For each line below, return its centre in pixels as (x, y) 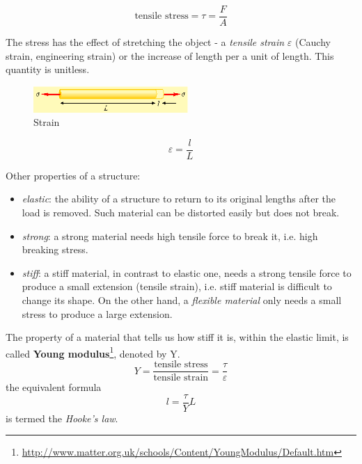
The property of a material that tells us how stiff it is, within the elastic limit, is (177, 337)
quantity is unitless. (48, 69)
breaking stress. (55, 249)
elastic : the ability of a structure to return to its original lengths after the (179, 199)
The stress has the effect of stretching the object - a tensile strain (145, 42)
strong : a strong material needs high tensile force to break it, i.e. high (170, 235)
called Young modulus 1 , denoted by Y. (93, 352)
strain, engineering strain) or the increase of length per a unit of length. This (170, 55)
